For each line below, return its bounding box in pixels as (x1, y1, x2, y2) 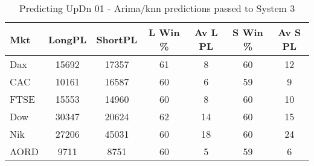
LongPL (48, 32, 87, 46)
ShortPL (96, 32, 138, 46)
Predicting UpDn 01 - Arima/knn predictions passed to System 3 (19, 1, 295, 15)
